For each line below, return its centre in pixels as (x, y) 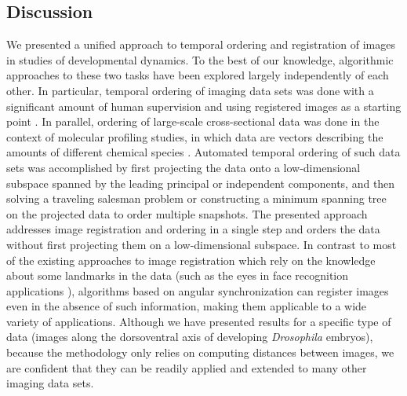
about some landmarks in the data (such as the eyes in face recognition (178, 275)
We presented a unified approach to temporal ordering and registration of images (201, 44)
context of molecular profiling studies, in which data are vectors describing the (195, 136)
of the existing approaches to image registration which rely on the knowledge (191, 260)
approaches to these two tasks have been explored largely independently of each (198, 75)
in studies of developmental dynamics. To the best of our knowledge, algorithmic (200, 59)
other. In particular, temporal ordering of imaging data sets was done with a (190, 90)
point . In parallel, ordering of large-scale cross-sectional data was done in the (193, 121)
